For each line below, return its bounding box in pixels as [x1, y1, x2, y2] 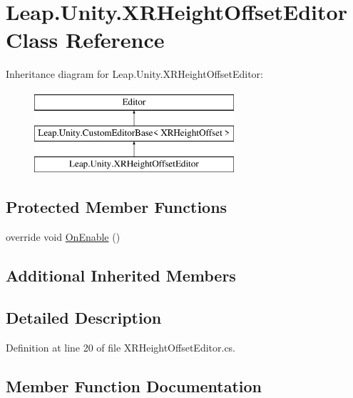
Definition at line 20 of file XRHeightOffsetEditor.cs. [6, 339, 236, 354]
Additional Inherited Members [6, 264, 236, 287]
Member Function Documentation [6, 374, 262, 397]
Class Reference [6, 25, 165, 54]
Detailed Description [6, 306, 162, 328]
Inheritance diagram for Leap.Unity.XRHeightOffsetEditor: [6, 66, 263, 81]
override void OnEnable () [6, 229, 121, 244]
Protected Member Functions [6, 196, 227, 218]
